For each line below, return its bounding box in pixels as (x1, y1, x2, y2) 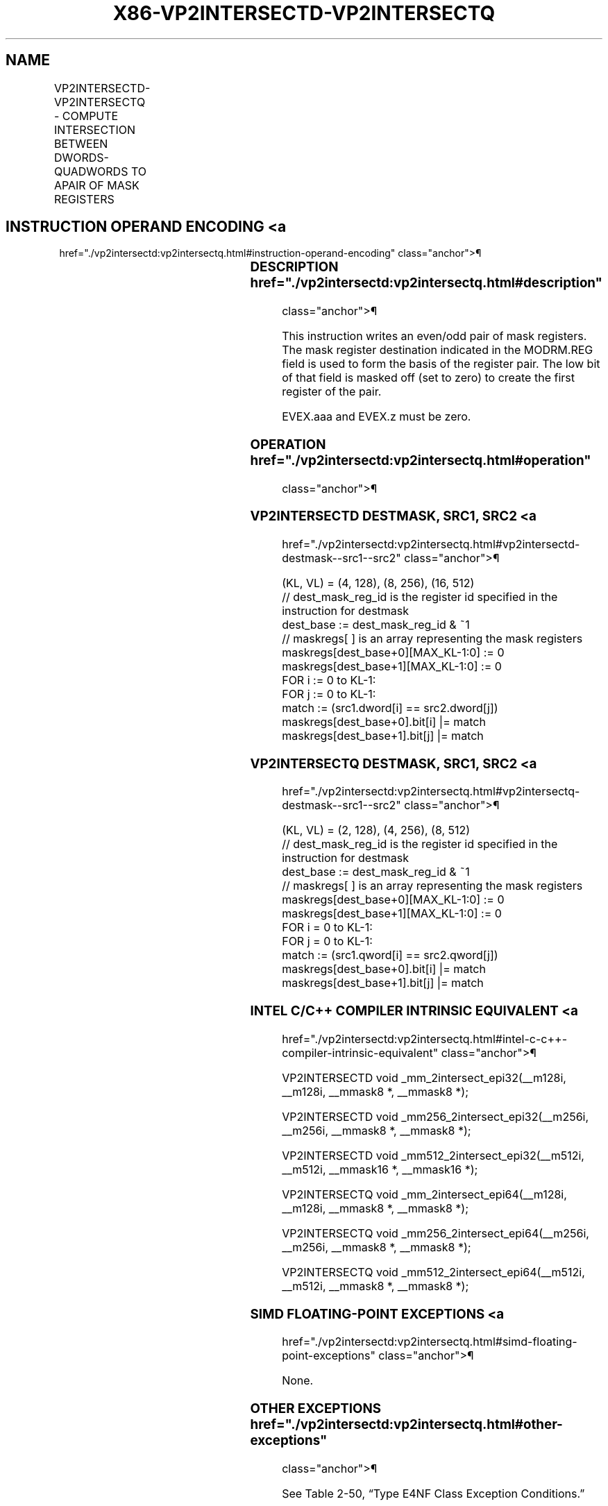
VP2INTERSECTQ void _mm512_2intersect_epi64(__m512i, (282, 1264, 585, 1279)
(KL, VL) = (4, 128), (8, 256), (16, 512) (282, 576, 475, 591)
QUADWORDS (53, 164, 128, 178)
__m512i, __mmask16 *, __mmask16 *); (282, 1162, 478, 1176)
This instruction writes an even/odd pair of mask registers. (282, 329, 587, 344)
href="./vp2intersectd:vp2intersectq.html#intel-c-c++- (282, 1031, 568, 1046)
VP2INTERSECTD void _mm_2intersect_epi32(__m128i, (282, 1070, 566, 1085)
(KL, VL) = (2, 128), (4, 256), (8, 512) (282, 823, 471, 838)
